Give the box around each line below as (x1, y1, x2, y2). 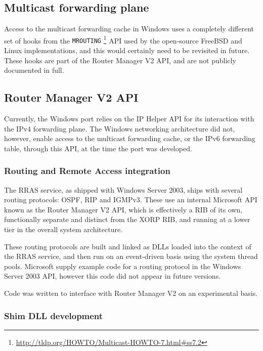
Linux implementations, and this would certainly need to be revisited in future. (4, 45, 250, 56)
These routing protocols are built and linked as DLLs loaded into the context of (4, 241, 251, 251)
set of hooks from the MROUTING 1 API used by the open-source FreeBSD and (4, 33, 242, 46)
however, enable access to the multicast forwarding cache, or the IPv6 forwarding (4, 133, 255, 144)
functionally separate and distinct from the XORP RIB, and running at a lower (4, 214, 250, 225)
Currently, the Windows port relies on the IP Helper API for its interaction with (4, 113, 254, 124)
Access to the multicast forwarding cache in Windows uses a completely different (4, 23, 254, 34)
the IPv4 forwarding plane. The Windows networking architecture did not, (4, 123, 235, 134)
